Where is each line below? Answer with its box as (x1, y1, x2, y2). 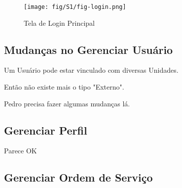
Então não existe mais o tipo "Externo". (4, 82, 124, 92)
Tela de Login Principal (24, 17, 95, 28)
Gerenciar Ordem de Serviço (4, 170, 153, 185)
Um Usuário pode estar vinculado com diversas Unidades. (4, 65, 179, 75)
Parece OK (4, 145, 37, 156)
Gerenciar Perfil (4, 122, 87, 138)
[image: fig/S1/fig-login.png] (24, 3, 126, 10)
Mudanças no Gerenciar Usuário (4, 42, 173, 57)
